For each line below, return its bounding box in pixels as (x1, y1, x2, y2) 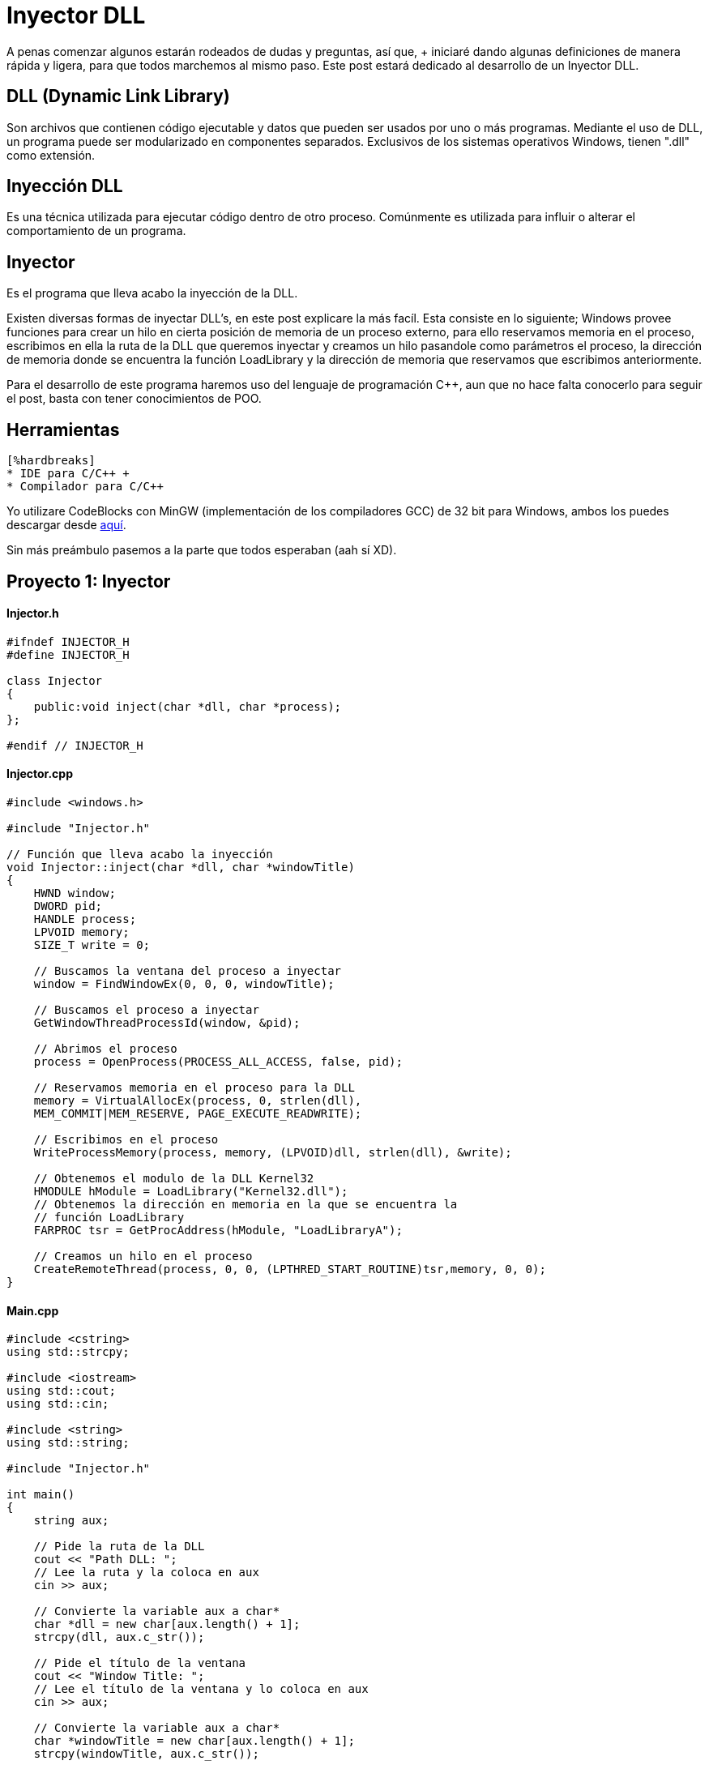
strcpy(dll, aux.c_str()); (33, 1630, 205, 1644)
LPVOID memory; (33, 925, 130, 938)
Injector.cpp (6, 767, 73, 781)
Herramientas (6, 419, 120, 440)
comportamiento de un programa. (6, 224, 186, 238)
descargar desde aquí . (6, 518, 126, 532)
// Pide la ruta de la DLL (33, 1540, 205, 1553)
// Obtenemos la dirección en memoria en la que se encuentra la (33, 1197, 458, 1211)
